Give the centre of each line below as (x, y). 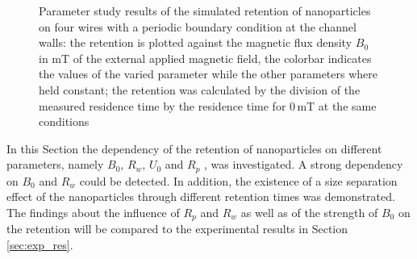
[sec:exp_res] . (40, 245)
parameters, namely (55, 164)
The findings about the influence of (93, 212)
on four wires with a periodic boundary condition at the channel (198, 26)
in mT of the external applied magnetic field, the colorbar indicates (205, 58)
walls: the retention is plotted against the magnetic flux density (196, 42)
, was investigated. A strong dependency (304, 164)
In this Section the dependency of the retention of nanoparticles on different (194, 148)
